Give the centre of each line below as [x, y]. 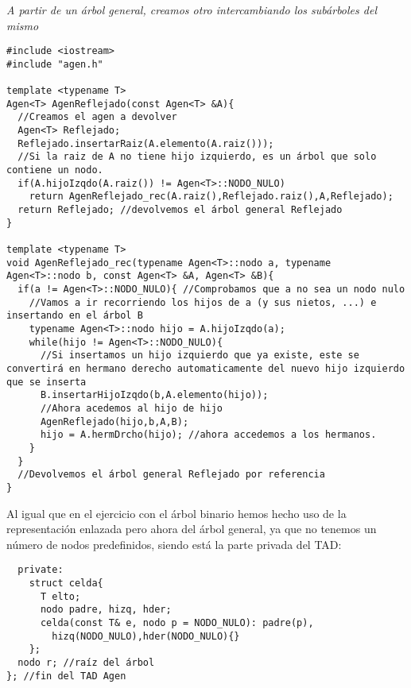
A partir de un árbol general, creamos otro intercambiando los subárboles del [192, 10]
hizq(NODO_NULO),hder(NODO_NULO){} [146, 636]
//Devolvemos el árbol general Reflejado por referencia [171, 475]
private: [41, 570]
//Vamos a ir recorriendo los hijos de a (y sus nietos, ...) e [203, 302]
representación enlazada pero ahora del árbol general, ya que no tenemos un [192, 529]
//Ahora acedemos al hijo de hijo [132, 408]
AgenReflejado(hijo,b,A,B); [114, 421]
